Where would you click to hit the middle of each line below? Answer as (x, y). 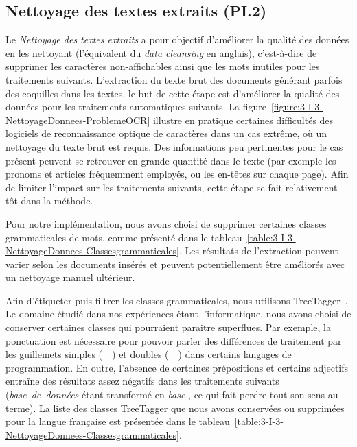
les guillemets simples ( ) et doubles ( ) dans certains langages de (149, 354)
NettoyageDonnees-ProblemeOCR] (78, 120)
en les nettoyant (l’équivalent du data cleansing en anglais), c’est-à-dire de (161, 52)
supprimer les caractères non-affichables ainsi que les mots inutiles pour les (163, 66)
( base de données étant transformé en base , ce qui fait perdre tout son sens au (172, 395)
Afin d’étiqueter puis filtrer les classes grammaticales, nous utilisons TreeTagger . (177, 300)
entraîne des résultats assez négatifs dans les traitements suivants (142, 381)
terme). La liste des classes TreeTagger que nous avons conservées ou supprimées (175, 408)
